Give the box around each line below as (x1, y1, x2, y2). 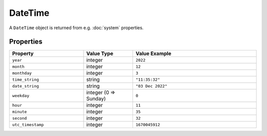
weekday (12, 93, 30, 98)
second (12, 115, 27, 121)
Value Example (135, 50, 172, 57)
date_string (12, 83, 39, 89)
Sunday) (86, 95, 106, 102)
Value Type (86, 50, 114, 57)
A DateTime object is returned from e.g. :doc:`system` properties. (9, 25, 144, 31)
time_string (12, 77, 39, 82)
